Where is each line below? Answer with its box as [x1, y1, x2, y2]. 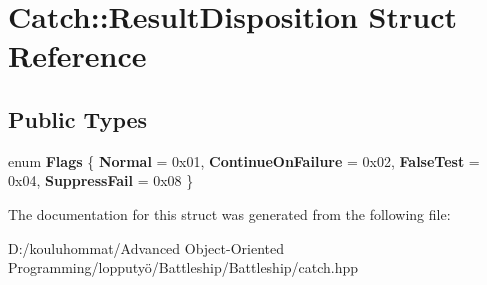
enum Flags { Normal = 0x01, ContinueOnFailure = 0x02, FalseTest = [8, 150, 480, 171]
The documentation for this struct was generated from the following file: [8, 203, 451, 224]
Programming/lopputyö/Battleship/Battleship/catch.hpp [8, 257, 359, 278]
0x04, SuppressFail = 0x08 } [8, 170, 194, 191]
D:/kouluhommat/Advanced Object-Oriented [8, 237, 284, 258]
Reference [8, 35, 147, 76]
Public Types [8, 103, 148, 134]
